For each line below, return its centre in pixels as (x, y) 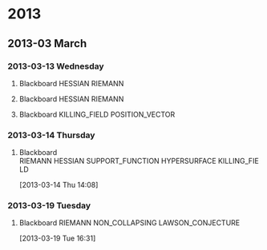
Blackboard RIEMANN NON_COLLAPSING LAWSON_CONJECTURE (129, 223)
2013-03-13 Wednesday (56, 66)
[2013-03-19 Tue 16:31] (57, 238)
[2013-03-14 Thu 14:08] (59, 185)
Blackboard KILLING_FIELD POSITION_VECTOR (97, 114)
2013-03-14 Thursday (51, 135)
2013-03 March (47, 44)
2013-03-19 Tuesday (49, 206)
